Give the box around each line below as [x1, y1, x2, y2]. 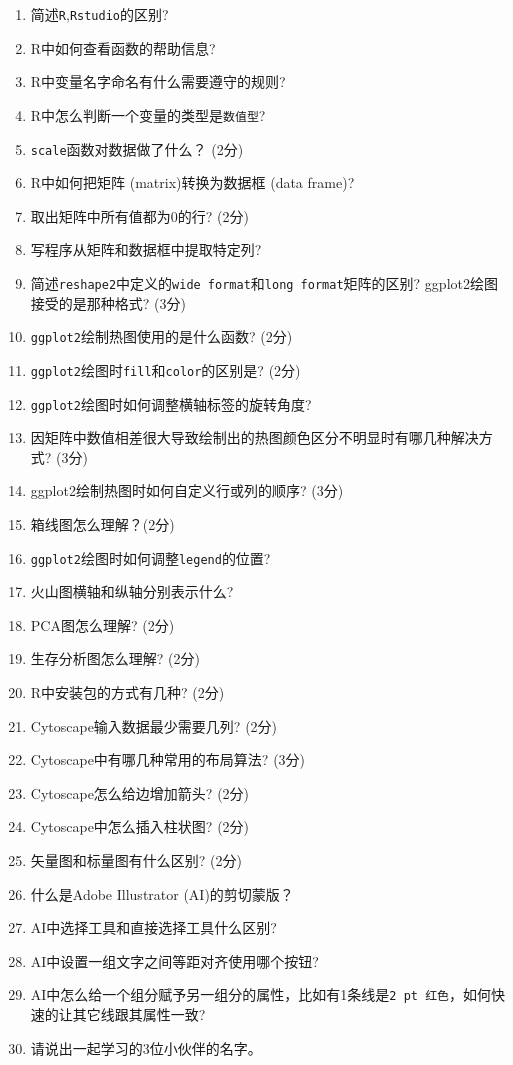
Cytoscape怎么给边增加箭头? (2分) [30, 782, 250, 803]
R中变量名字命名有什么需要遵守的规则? [30, 71, 286, 92]
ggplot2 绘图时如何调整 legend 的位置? [30, 547, 271, 568]
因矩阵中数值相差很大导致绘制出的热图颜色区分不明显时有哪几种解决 [30, 427, 479, 448]
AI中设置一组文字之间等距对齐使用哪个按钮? [30, 950, 319, 971]
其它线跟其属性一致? [72, 1003, 206, 1024]
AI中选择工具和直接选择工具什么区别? [30, 917, 277, 938]
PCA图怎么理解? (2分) [30, 614, 175, 635]
